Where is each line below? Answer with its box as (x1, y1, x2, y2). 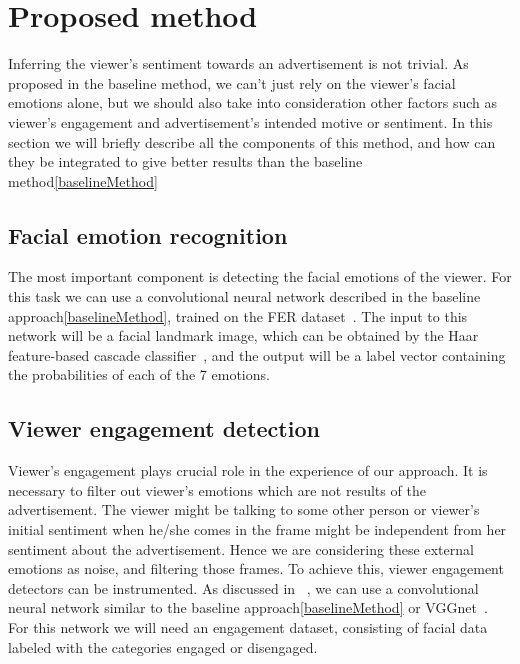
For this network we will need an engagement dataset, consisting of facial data (8, 617, 488, 637)
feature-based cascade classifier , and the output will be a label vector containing (8, 344, 506, 365)
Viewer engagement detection (8, 413, 320, 444)
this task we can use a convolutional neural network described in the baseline (8, 286, 481, 307)
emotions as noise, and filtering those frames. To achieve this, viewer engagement (8, 558, 504, 579)
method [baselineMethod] (8, 170, 158, 191)
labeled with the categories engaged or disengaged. (8, 636, 318, 657)
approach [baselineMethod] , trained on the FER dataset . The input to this (8, 305, 468, 326)
